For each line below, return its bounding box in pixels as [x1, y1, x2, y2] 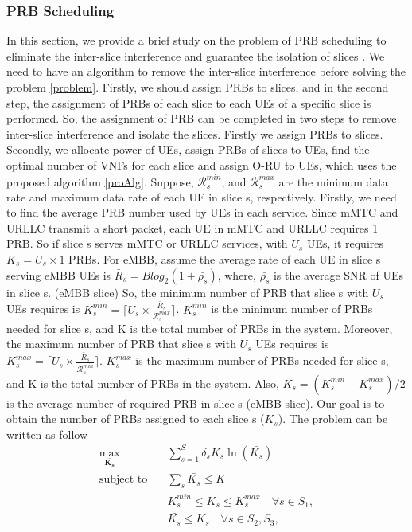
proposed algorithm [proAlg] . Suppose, [6, 173, 194, 190]
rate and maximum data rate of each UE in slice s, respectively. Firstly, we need [6, 188, 397, 205]
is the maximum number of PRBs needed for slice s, [135, 352, 389, 369]
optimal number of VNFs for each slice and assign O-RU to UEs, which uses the [6, 156, 397, 173]
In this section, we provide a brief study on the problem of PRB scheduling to [6, 32, 387, 49]
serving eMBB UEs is [6, 266, 111, 283]
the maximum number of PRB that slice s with [6, 335, 236, 352]
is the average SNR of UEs [273, 266, 404, 283]
